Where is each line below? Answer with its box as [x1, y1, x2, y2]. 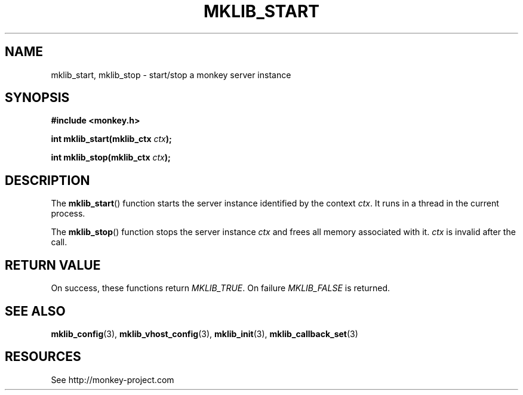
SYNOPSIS [5, 90, 70, 106]
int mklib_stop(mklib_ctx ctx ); [51, 152, 171, 163]
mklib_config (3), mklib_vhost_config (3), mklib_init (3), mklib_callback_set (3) [51, 328, 358, 339]
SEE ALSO [5, 303, 66, 319]
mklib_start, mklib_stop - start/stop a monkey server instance [51, 69, 291, 80]
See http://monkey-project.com [51, 374, 174, 385]
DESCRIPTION [5, 172, 90, 188]
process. [51, 208, 85, 219]
